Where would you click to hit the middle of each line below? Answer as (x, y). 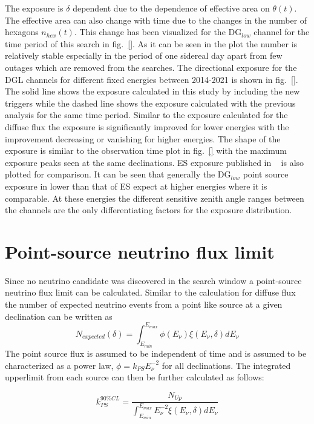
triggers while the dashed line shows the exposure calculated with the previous (150, 103)
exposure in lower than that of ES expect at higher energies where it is (136, 186)
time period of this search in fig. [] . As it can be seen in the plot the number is (151, 43)
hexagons (22, 32)
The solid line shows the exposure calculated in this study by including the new (152, 91)
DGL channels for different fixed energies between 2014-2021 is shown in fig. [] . (152, 79)
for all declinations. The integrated (226, 365)
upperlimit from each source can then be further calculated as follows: (135, 377)
